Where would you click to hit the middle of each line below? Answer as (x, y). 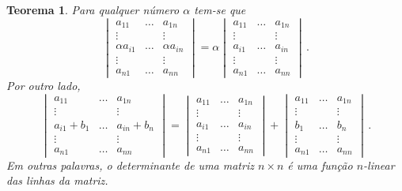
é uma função (320, 165)
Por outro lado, (44, 86)
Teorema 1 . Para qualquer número (93, 9)
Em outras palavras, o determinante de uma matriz (130, 165)
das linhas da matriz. (57, 180)
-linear (379, 165)
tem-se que (220, 9)
